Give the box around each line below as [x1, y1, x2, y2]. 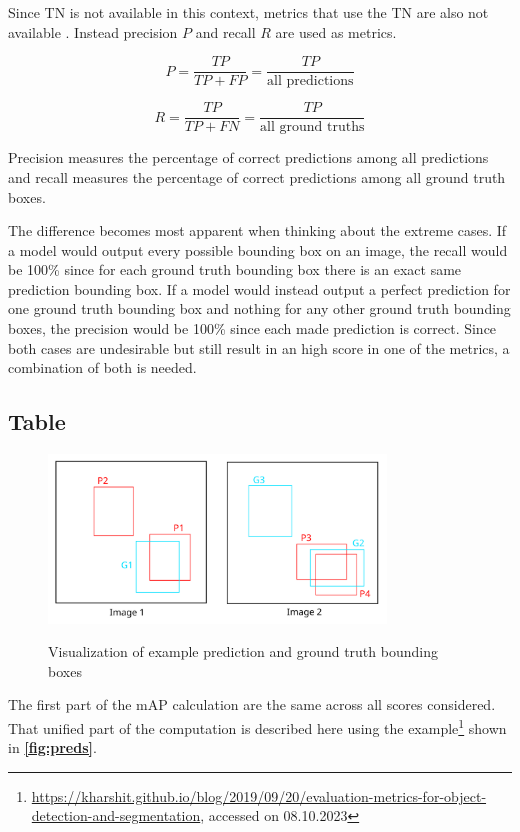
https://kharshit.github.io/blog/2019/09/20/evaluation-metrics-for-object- [31, 785, 487, 806]
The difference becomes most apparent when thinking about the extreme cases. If [8, 220, 507, 241]
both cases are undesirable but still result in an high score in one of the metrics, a [8, 337, 510, 358]
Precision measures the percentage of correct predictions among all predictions [8, 147, 489, 168]
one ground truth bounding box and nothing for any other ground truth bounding [8, 298, 511, 319]
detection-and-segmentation [31, 805, 201, 826]
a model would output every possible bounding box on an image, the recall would [8, 239, 508, 260]
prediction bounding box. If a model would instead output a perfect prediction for [8, 278, 511, 299]
